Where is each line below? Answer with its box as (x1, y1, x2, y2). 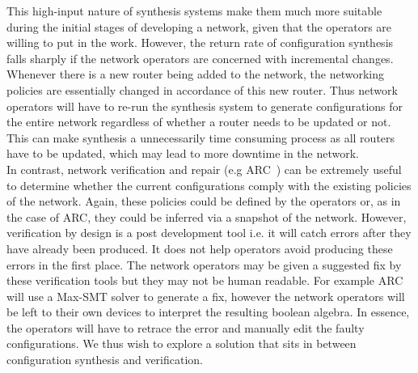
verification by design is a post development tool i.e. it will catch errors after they (6, 224, 412, 241)
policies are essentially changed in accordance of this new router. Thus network (6, 81, 398, 98)
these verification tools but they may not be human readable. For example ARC (6, 272, 403, 289)
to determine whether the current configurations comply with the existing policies (6, 176, 412, 193)
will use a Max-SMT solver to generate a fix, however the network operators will (6, 287, 405, 304)
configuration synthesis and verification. (6, 351, 204, 368)
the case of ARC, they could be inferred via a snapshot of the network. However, (6, 208, 407, 225)
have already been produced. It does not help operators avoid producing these (6, 239, 393, 256)
